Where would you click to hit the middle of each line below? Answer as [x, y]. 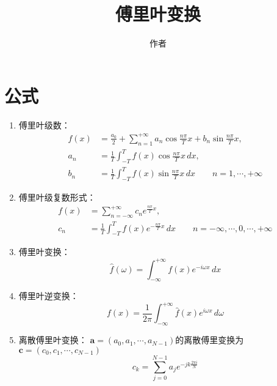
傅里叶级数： [44, 124]
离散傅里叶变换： [53, 340]
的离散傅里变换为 [210, 340]
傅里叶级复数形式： [57, 197]
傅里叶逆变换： [49, 296]
